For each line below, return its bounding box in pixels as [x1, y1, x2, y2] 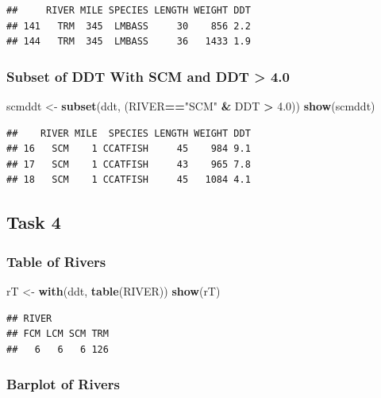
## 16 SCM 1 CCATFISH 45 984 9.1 [6, 143, 251, 155]
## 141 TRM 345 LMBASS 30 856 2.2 [6, 20, 251, 32]
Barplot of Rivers [6, 374, 120, 394]
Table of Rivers [6, 251, 106, 271]
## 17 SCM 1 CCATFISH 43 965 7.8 [6, 158, 251, 170]
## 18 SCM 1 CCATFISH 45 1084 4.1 [6, 174, 251, 186]
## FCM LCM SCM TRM [6, 328, 109, 340]
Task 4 [6, 210, 61, 234]
